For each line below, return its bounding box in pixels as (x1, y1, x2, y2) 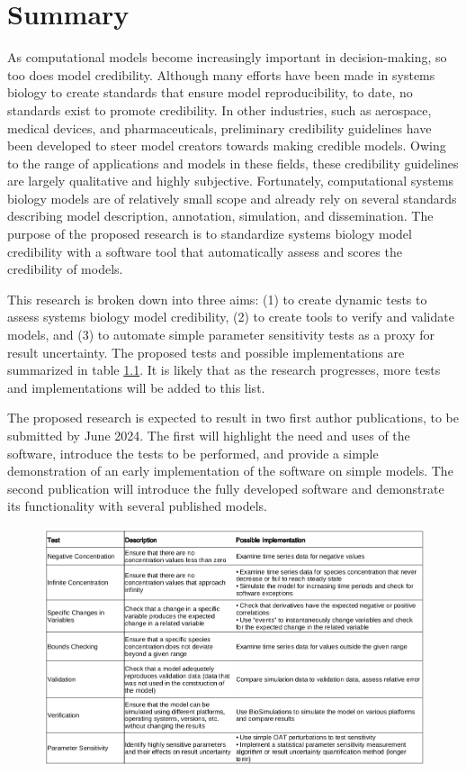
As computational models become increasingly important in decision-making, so (7, 48, 447, 67)
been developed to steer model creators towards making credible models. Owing (7, 136, 446, 155)
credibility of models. (7, 259, 123, 278)
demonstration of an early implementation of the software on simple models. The (7, 461, 453, 480)
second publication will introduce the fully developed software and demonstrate (7, 478, 444, 497)
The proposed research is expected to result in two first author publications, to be (7, 408, 459, 427)
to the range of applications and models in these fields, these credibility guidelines (7, 153, 459, 172)
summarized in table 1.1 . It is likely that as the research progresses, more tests (7, 360, 441, 379)
